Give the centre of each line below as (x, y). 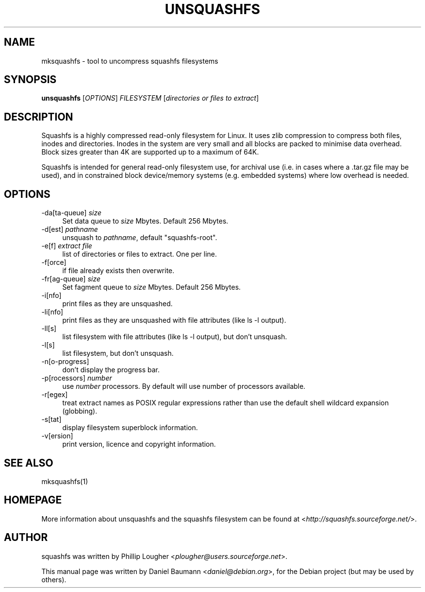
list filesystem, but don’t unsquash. (118, 353)
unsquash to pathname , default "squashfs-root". (140, 238)
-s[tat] (51, 419)
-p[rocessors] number (77, 378)
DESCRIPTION (39, 117)
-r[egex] (55, 395)
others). (54, 579)
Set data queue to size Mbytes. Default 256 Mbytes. (145, 221)
